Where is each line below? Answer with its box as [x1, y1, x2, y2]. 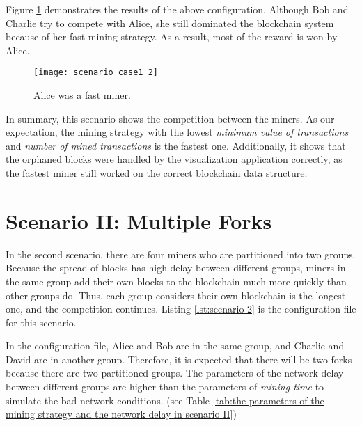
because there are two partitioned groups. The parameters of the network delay [6, 365, 344, 380]
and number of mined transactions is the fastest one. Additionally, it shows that [6, 138, 346, 152]
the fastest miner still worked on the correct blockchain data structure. [6, 166, 308, 180]
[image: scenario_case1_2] [33, 68, 158, 78]
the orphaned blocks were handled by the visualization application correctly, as [6, 152, 343, 166]
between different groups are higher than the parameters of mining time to [6, 379, 324, 394]
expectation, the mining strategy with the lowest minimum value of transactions [6, 125, 349, 139]
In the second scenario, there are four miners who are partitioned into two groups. [6, 246, 356, 261]
